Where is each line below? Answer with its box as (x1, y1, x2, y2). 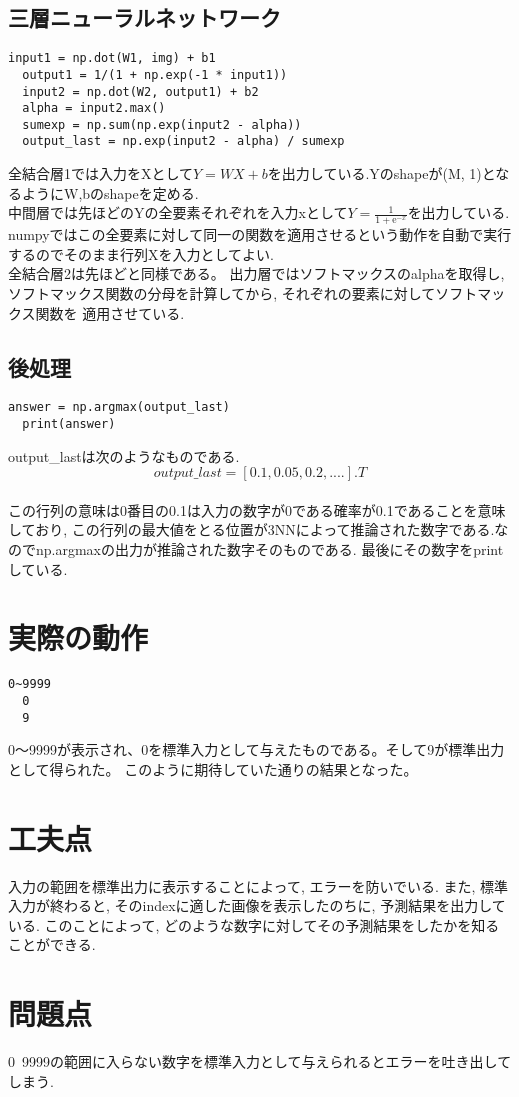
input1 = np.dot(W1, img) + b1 (8, 51, 216, 66)
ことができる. (8, 934, 96, 955)
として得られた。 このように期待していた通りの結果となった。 (8, 758, 418, 779)
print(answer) (22, 416, 116, 431)
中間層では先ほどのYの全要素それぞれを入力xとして (8, 202, 348, 223)
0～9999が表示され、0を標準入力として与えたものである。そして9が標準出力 (8, 739, 505, 760)
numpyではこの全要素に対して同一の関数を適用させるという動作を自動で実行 (8, 224, 512, 245)
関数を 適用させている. (35, 302, 185, 323)
